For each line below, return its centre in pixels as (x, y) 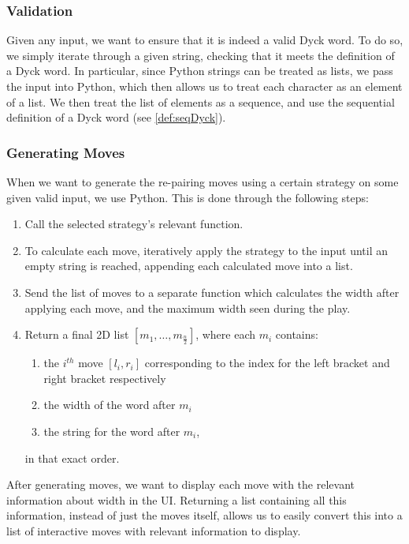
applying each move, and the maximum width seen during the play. (188, 308)
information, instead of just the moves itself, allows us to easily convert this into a (204, 515)
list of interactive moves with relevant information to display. (154, 530)
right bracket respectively (105, 378)
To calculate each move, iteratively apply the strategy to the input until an (206, 250)
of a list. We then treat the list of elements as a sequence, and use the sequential (201, 101)
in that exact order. (72, 458)
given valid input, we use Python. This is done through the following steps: (188, 197)
